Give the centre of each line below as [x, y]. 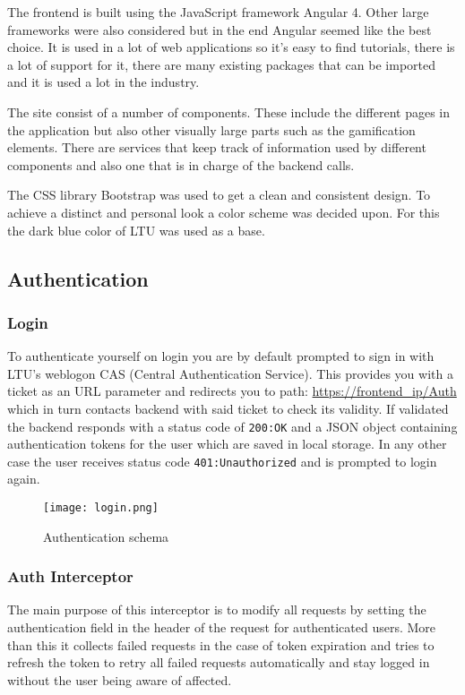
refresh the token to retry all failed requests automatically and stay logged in [219, 662]
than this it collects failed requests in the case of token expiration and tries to [221, 644]
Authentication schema [106, 536]
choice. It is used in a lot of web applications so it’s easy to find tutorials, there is [231, 47]
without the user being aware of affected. [120, 679]
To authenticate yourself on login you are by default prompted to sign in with [221, 356]
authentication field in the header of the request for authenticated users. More [222, 627]
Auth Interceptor [70, 576]
